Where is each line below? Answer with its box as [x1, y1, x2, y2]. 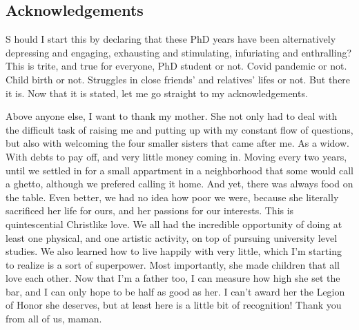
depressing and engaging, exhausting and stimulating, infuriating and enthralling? [6, 45, 352, 59]
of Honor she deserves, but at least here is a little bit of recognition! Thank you [6, 298, 342, 312]
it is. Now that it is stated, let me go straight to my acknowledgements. [6, 85, 308, 100]
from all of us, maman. [6, 311, 102, 326]
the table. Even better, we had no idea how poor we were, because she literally [6, 189, 339, 204]
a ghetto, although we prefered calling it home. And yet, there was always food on [6, 176, 353, 191]
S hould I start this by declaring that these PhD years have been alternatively [6, 32, 336, 46]
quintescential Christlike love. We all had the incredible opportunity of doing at [6, 216, 342, 231]
